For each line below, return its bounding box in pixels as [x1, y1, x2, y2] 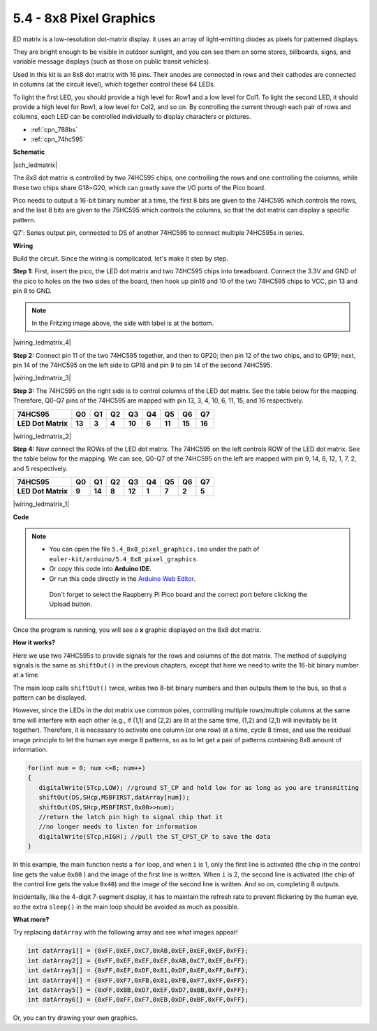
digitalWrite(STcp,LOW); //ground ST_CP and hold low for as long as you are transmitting [38, 784, 360, 791]
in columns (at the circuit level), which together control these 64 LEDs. [13, 80, 216, 89]
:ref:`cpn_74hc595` [30, 135, 85, 143]
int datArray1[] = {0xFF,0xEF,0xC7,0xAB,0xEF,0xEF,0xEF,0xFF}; [27, 947, 249, 955]
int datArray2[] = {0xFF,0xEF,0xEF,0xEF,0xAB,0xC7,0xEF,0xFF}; [27, 956, 249, 965]
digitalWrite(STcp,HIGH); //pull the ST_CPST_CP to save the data [38, 832, 271, 840]
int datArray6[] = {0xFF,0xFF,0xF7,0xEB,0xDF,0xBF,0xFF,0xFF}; [27, 996, 249, 1004]
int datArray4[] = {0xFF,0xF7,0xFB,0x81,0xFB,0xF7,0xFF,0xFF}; [27, 976, 249, 984]
